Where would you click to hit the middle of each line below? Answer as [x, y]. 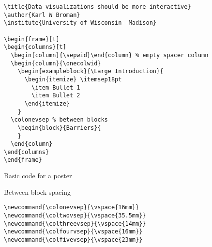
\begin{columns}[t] [35, 47]
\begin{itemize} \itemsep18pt [73, 79]
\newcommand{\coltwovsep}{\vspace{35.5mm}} [75, 215]
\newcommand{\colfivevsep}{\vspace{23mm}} [73, 239]
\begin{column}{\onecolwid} [56, 63]
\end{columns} [27, 152]
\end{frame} [23, 160]
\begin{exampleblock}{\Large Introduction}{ [91, 71]
